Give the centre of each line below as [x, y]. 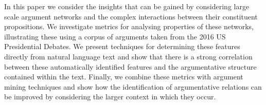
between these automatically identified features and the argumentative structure [130, 66]
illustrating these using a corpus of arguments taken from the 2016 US [115, 36]
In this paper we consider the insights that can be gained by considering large [127, 6]
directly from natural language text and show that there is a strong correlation [128, 56]
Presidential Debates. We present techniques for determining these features [122, 46]
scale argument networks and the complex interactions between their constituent [131, 16]
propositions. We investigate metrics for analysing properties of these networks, [129, 26]
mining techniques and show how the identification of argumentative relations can [133, 86]
